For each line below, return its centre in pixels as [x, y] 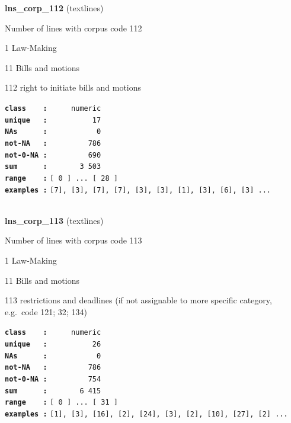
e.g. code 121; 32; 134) [46, 311]
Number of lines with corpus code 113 [73, 240]
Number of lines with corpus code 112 [73, 28]
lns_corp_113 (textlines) [54, 220]
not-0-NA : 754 [53, 379]
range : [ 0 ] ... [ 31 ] [61, 403]
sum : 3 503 [53, 167]
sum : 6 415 [53, 391]
